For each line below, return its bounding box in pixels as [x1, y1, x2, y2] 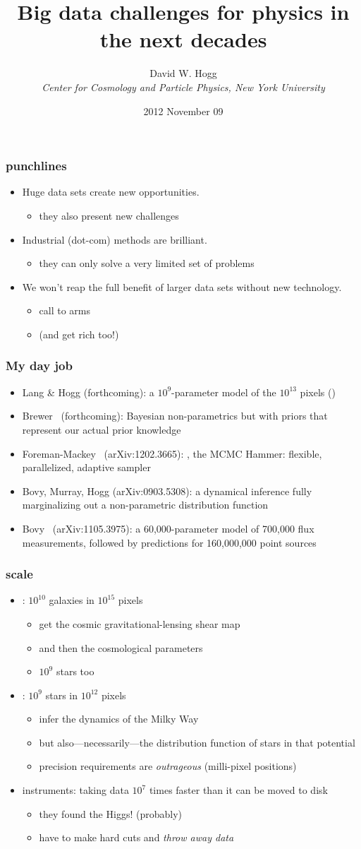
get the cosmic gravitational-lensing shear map [39, 616, 240, 631]
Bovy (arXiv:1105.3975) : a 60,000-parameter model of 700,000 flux [22, 521, 314, 535]
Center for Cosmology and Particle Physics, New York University [42, 79, 325, 94]
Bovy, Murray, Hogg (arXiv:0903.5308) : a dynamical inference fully [22, 483, 312, 498]
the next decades [99, 25, 267, 54]
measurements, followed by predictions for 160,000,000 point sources [22, 535, 317, 550]
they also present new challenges [39, 208, 179, 222]
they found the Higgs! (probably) [39, 806, 182, 821]
